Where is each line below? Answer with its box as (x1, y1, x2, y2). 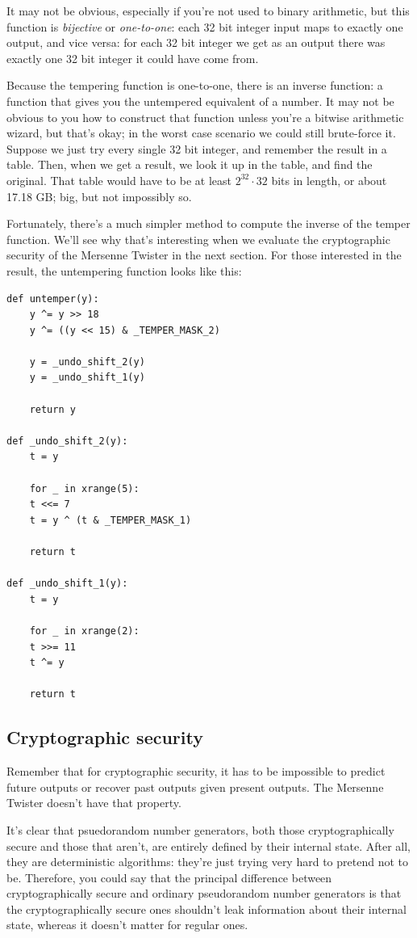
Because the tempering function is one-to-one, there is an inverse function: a (6, 77, 383, 94)
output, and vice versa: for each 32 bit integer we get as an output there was (6, 34, 386, 51)
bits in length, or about (271, 171, 387, 188)
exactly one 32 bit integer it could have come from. (6, 49, 259, 66)
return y (29, 403, 76, 415)
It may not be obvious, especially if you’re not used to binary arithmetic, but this (6, 2, 410, 19)
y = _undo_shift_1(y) (29, 372, 145, 384)
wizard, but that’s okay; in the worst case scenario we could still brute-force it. (6, 124, 396, 141)
